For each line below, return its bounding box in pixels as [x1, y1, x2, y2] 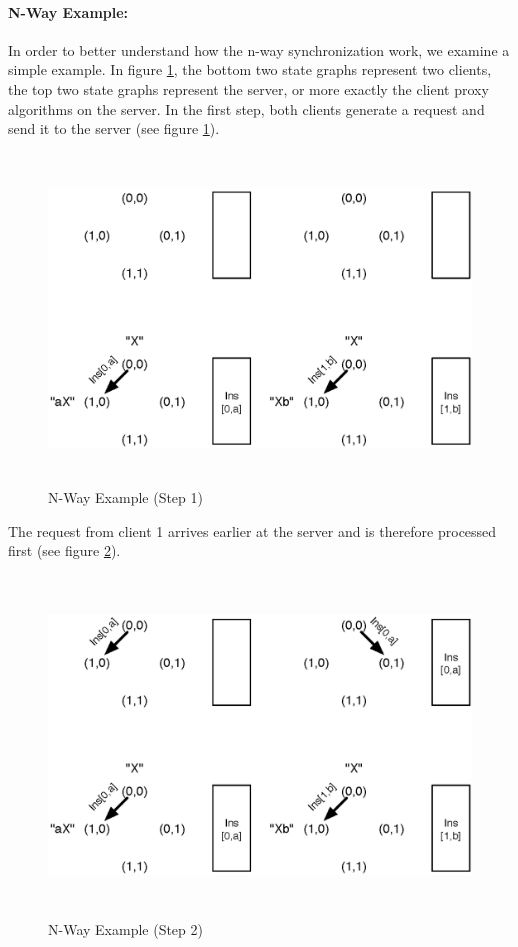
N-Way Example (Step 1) [48, 487, 203, 508]
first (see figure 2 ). [8, 540, 121, 561]
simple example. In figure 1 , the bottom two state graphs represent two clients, [8, 59, 492, 80]
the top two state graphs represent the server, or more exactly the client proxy [8, 78, 489, 99]
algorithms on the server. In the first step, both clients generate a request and [8, 98, 485, 119]
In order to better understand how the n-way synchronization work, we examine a [8, 39, 510, 60]
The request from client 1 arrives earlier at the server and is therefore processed [8, 520, 497, 541]
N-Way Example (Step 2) [48, 918, 203, 939]
